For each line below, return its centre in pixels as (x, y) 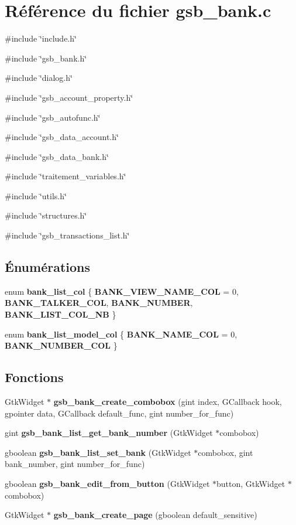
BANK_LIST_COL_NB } (61, 314)
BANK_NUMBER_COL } (61, 345)
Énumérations (48, 267)
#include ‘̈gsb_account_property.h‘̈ (69, 97)
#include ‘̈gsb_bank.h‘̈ (46, 58)
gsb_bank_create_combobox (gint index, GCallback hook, (168, 402)
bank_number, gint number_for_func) (75, 464)
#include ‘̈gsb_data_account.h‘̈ (62, 137)
